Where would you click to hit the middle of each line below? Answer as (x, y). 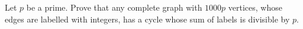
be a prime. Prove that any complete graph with (114, 7)
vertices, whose (255, 7)
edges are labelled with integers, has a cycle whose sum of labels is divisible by (147, 19)
